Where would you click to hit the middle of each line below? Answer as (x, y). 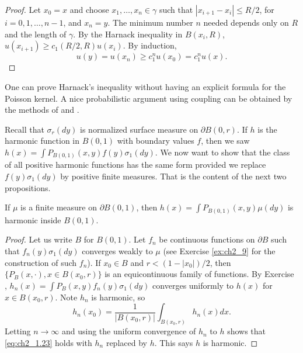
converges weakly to (117, 250)
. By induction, (150, 45)
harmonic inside (33, 219)
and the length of (36, 34)
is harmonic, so (118, 297)
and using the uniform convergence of (129, 331)
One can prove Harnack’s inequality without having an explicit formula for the (145, 86)
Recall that (25, 129)
